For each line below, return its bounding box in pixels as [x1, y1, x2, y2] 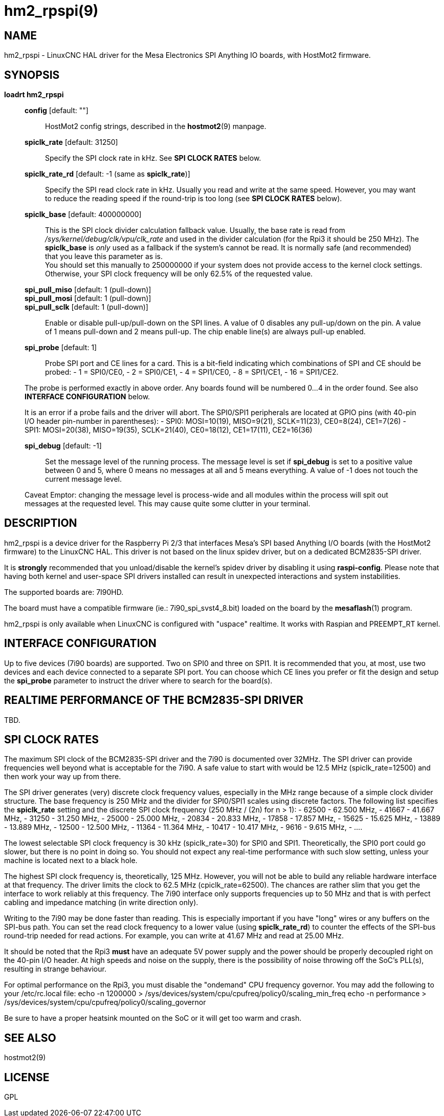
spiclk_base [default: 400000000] [25, 210, 142, 219]
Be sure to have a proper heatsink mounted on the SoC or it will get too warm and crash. [4, 1014, 302, 1023]
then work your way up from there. [4, 772, 121, 781]
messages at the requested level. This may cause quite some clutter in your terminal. [25, 499, 310, 508]
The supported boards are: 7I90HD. [4, 587, 124, 596]
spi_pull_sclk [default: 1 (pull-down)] [25, 303, 148, 312]
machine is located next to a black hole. [4, 856, 138, 865]
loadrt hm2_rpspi [4, 90, 64, 99]
